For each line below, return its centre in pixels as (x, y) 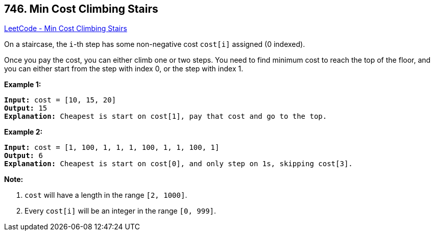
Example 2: (23, 132)
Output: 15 (26, 108)
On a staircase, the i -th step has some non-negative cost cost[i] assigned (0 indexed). (155, 44)
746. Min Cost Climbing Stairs (81, 9)
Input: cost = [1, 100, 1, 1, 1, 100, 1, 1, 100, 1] (112, 148)
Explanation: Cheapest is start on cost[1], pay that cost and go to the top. (166, 116)
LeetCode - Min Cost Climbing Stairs (66, 29)
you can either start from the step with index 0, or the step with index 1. (124, 69)
